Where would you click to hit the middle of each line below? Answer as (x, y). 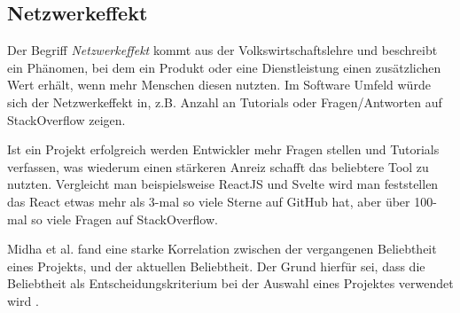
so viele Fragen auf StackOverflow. (125, 219)
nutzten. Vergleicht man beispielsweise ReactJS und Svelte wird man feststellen (223, 184)
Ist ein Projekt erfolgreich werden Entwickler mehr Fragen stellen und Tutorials (223, 149)
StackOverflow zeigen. (66, 119)
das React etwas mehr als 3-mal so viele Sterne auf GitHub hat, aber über (209, 201)
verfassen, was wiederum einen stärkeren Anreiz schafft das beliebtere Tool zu (218, 166)
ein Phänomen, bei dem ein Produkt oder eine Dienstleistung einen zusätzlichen (224, 67)
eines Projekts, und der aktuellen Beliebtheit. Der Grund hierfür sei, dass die (216, 266)
